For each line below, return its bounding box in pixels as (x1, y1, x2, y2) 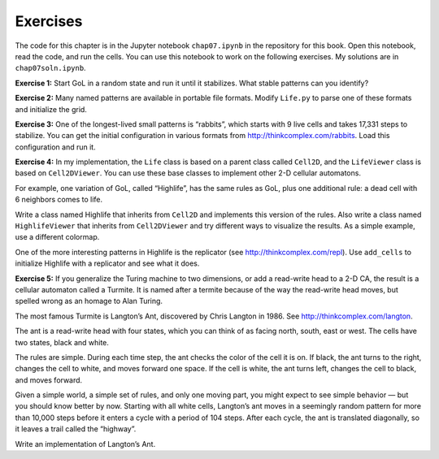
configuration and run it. (15, 142, 97, 152)
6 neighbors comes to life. (15, 195, 103, 205)
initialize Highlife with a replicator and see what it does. (15, 258, 200, 268)
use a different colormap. (15, 232, 100, 242)
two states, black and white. (15, 337, 110, 347)
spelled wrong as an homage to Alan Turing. (15, 297, 163, 306)
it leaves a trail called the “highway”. (15, 424, 137, 434)
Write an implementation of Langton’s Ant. (15, 439, 156, 448)
